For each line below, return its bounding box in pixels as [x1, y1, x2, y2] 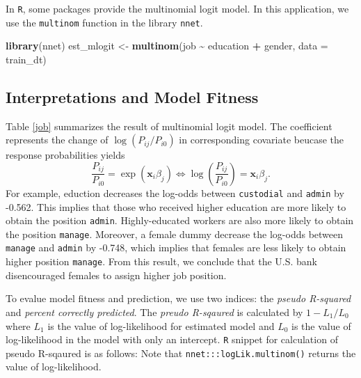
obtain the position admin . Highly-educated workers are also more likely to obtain [6, 213, 354, 228]
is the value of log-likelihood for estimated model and [47, 318, 275, 333]
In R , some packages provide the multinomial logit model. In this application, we [6, 1, 349, 15]
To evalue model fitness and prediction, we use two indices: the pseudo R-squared [6, 291, 351, 306]
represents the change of [6, 132, 109, 147]
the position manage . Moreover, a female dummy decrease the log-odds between [6, 226, 344, 241]
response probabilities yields [6, 148, 125, 162]
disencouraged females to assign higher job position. [6, 267, 227, 282]
